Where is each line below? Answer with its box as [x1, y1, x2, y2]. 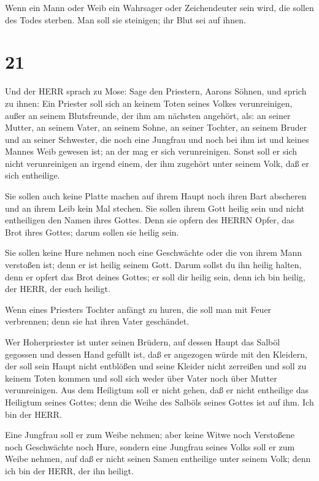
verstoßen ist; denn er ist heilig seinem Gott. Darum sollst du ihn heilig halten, [5, 258, 302, 271]
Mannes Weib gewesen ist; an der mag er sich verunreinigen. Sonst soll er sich [5, 145, 297, 158]
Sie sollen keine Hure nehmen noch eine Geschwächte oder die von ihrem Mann [5, 246, 302, 259]
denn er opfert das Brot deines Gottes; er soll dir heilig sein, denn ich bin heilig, [5, 270, 306, 283]
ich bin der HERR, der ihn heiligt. [5, 464, 134, 477]
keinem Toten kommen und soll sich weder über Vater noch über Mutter [5, 371, 277, 384]
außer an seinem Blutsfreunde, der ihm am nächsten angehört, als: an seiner [5, 109, 291, 121]
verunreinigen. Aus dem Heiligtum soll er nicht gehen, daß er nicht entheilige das [5, 383, 309, 396]
